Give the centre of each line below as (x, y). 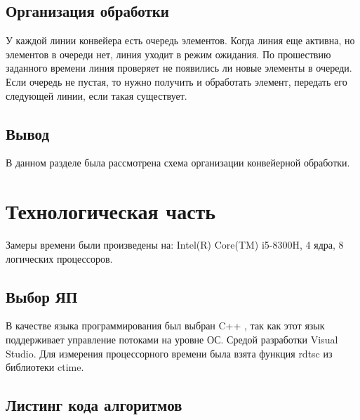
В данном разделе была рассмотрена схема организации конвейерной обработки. (178, 163)
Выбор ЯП (42, 296)
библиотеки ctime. (45, 367)
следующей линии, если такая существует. (96, 95)
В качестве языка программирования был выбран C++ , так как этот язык (165, 326)
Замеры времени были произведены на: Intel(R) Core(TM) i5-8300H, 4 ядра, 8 (175, 245)
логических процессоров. (59, 258)
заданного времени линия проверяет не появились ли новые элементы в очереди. (179, 68)
